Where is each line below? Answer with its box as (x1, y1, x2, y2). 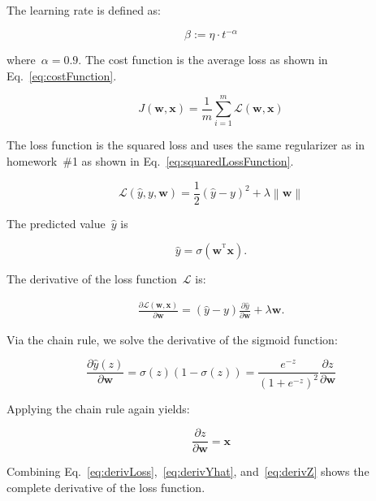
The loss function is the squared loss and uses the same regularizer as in (6, 136, 365, 153)
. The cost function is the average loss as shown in (78, 51, 328, 68)
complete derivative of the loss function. (6, 478, 205, 495)
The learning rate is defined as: (6, 2, 162, 18)
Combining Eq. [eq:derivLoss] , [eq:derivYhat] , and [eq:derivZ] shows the (6, 463, 370, 480)
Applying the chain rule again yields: (6, 400, 190, 417)
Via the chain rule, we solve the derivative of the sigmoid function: (6, 330, 338, 348)
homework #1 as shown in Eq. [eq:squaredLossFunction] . (6, 153, 294, 169)
